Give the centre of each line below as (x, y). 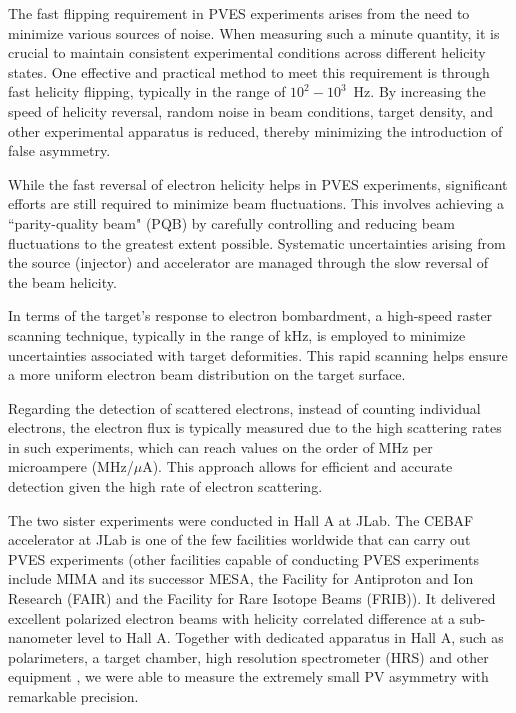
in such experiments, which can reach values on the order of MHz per (220, 446)
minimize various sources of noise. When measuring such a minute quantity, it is (254, 32)
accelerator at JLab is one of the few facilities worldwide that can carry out (239, 539)
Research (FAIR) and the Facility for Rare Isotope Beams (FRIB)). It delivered (252, 598)
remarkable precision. (73, 696)
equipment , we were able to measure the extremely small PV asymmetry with (248, 676)
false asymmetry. (59, 150)
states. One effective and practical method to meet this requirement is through (249, 71)
